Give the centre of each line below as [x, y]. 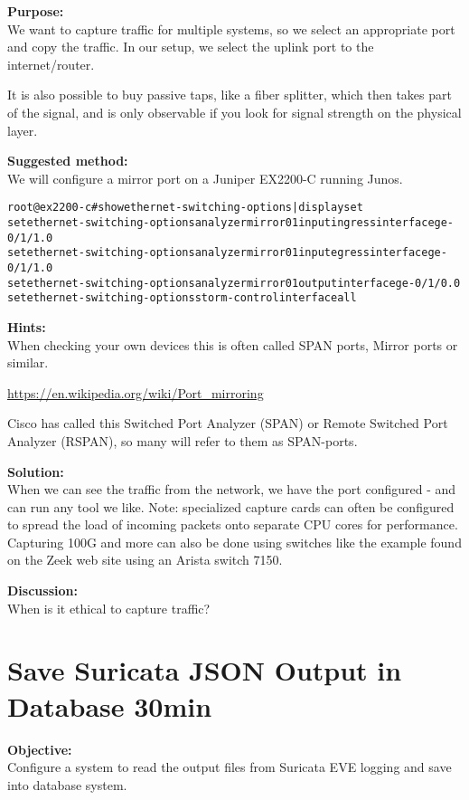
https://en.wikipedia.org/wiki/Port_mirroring [136, 392]
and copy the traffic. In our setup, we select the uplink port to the [191, 47]
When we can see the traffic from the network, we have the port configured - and [232, 489]
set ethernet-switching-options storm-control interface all [182, 298]
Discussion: [42, 590]
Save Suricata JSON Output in [205, 670]
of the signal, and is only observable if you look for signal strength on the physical [234, 112]
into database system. [67, 784]
